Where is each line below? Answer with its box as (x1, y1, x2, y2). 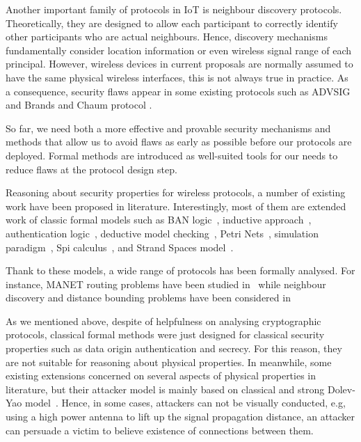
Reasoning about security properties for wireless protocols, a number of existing (6, 185, 346, 200)
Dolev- (327, 381, 355, 396)
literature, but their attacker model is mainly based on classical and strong (6, 381, 325, 396)
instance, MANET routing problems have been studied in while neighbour (6, 276, 326, 291)
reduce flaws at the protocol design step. (6, 161, 177, 176)
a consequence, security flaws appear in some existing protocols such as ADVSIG (6, 84, 351, 98)
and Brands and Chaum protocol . (6, 97, 152, 112)
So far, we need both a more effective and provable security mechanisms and (6, 120, 331, 135)
